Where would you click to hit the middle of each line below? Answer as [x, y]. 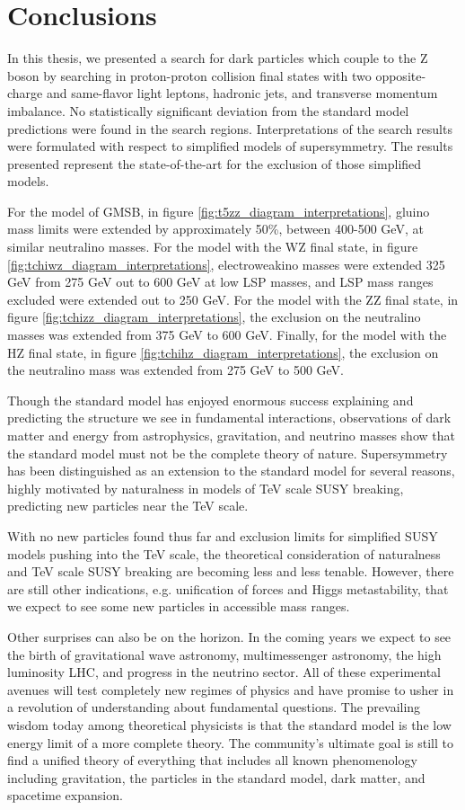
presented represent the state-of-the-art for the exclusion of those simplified [215, 163]
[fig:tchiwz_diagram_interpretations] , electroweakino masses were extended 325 [226, 264]
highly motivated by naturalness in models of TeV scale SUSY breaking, [206, 488]
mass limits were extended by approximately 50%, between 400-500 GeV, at [215, 229]
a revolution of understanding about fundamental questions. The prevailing [214, 707]
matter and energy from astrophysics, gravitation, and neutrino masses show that [231, 435]
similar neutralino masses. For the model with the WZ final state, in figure [213, 247]
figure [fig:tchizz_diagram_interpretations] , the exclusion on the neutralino [214, 317]
